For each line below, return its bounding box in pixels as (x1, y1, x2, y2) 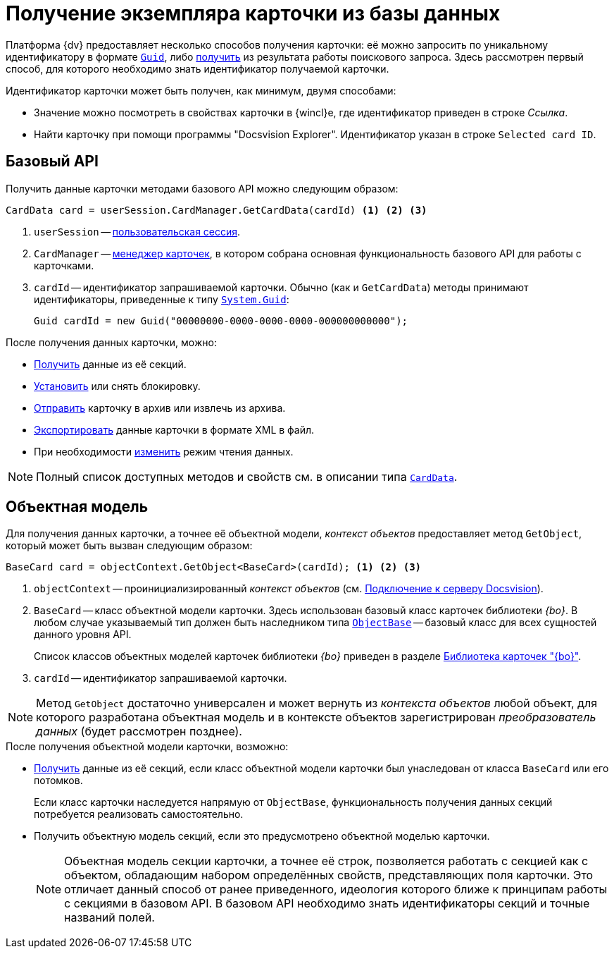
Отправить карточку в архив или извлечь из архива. (34, 401, 286, 414)
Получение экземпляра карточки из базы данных (6, 1, 501, 25)
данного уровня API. (34, 628, 132, 641)
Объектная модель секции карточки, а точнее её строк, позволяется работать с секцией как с (64, 854, 589, 869)
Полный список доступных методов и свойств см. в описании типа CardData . (36, 469, 458, 484)
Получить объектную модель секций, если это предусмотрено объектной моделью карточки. (34, 830, 490, 843)
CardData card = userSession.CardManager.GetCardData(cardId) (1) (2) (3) (6, 204, 427, 216)
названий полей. (64, 910, 155, 925)
